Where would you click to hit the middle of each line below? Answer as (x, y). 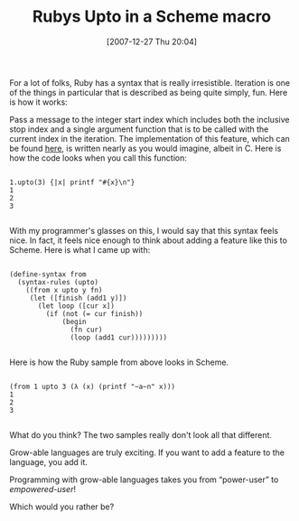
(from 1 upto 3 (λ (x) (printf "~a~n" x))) (93, 386)
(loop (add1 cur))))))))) (119, 337)
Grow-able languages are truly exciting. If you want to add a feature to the (147, 452)
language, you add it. (49, 461)
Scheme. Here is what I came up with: (80, 249)
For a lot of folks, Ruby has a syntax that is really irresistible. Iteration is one (150, 82)
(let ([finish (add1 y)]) (78, 298)
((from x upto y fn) (64, 290)
